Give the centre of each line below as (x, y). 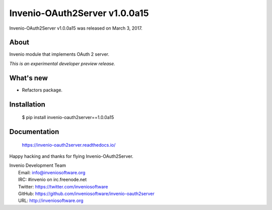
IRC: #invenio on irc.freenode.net (53, 180)
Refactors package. (42, 90)
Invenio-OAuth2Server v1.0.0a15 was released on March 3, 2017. (76, 28)
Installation (27, 104)
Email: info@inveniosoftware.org (52, 172)
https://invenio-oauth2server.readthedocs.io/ (69, 145)
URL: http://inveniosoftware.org (51, 200)
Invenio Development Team (38, 165)
